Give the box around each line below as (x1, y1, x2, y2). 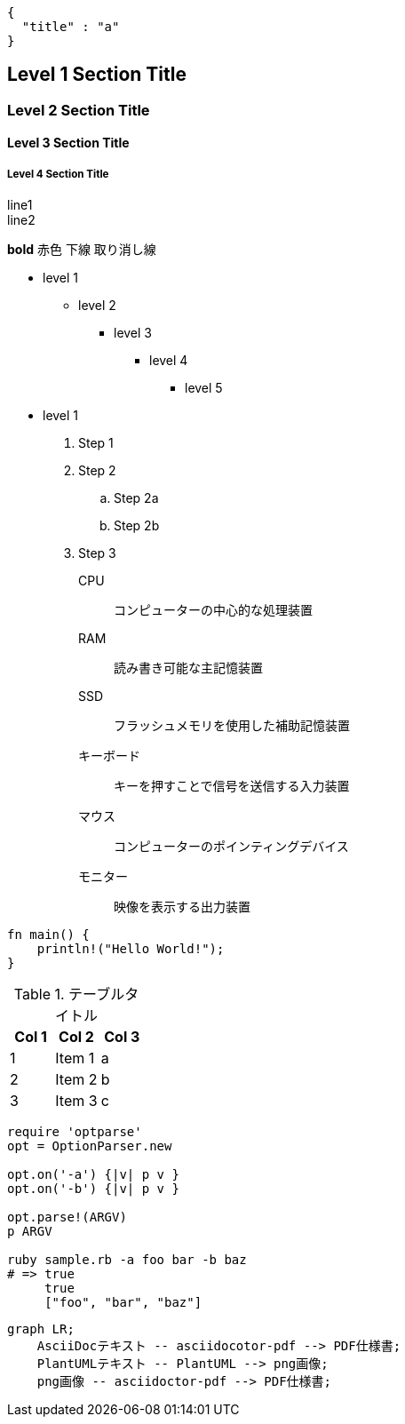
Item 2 (55, 1070, 98, 1089)
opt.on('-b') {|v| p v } (7, 1181, 179, 1197)
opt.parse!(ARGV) (7, 1210, 127, 1225)
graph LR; (7, 1322, 75, 1337)
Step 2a (114, 490, 159, 506)
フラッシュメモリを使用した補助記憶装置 (114, 718, 350, 734)
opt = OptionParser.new (7, 1139, 172, 1154)
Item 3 (55, 1092, 98, 1110)
